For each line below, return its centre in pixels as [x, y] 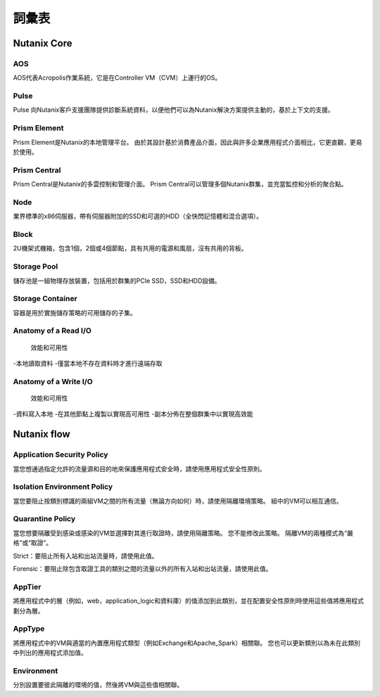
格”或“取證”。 [33, 543]
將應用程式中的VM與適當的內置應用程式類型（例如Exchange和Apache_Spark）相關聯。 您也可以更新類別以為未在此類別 [186, 643]
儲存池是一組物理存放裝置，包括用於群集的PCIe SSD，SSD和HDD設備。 [117, 281]
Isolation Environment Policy [63, 487]
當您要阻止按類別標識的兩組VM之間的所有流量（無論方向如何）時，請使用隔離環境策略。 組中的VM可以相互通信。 [178, 501]
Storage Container [45, 299]
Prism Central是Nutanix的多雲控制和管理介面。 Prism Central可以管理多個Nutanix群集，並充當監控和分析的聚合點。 [180, 184]
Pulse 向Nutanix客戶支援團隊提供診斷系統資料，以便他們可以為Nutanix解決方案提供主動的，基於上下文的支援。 [173, 110]
